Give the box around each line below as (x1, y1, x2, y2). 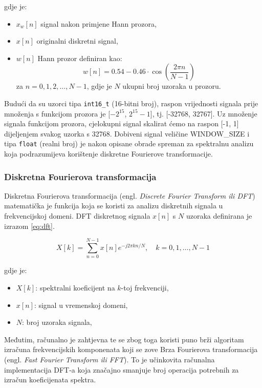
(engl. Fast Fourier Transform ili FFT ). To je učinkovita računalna (4, 354, 215, 364)
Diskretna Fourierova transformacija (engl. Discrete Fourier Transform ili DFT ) (4, 190, 255, 201)
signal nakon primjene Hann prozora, (40, 18, 157, 29)
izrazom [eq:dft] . (4, 220, 55, 231)
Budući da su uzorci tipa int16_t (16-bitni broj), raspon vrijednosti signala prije (4, 98, 258, 108)
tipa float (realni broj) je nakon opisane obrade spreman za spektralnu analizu (4, 138, 254, 149)
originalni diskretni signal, (36, 35, 118, 46)
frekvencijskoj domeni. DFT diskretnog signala (4, 210, 150, 221)
